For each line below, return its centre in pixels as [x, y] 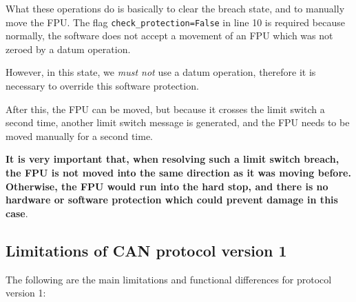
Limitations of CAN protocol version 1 [146, 250]
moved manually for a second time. [79, 135]
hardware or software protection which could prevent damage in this [172, 200]
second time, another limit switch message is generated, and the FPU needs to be [178, 122]
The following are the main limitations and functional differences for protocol [169, 279]
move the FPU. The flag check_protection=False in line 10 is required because [175, 22]
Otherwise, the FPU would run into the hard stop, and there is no [167, 186]
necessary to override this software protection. [102, 86]
